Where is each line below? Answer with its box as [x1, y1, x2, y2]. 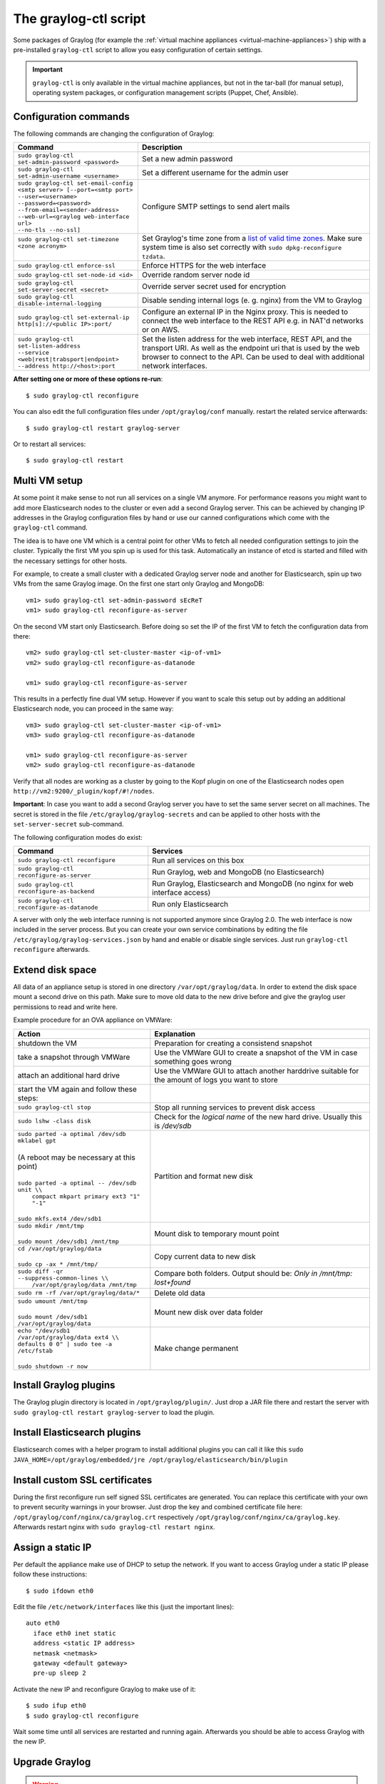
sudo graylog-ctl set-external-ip [17, 314, 130, 321]
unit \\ [17, 1185, 43, 1193]
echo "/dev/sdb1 [17, 1327, 71, 1334]
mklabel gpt [17, 1137, 56, 1145]
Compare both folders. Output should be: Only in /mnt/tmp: [154, 1269, 353, 1279]
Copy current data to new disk [154, 1251, 256, 1261]
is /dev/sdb [154, 1120, 192, 1130]
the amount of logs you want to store [154, 1075, 278, 1085]
